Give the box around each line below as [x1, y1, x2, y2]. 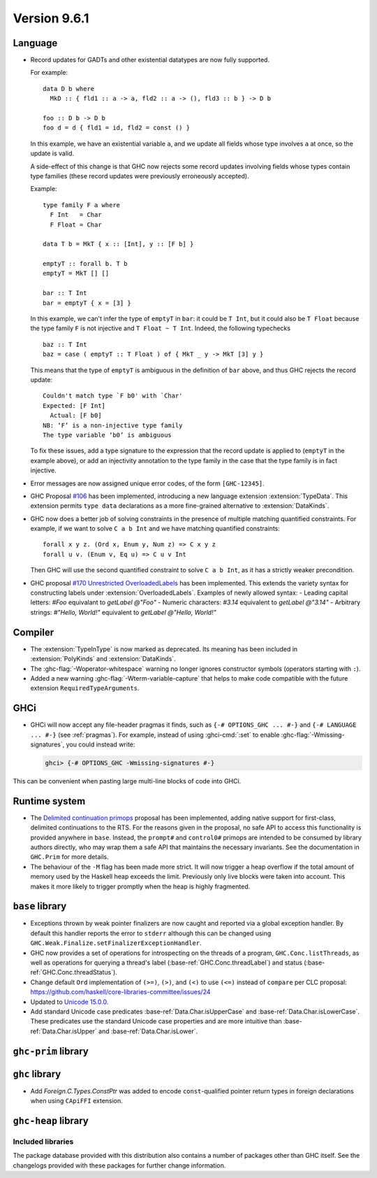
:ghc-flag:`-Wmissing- [281, 730, 345, 739]
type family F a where [43, 201, 121, 209]
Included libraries [13, 1137, 74, 1147]
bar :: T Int [43, 289, 87, 297]
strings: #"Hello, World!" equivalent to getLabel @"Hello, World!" [30, 608, 216, 616]
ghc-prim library [13, 1045, 89, 1057]
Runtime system [13, 795, 86, 807]
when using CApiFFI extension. [30, 1097, 124, 1105]
